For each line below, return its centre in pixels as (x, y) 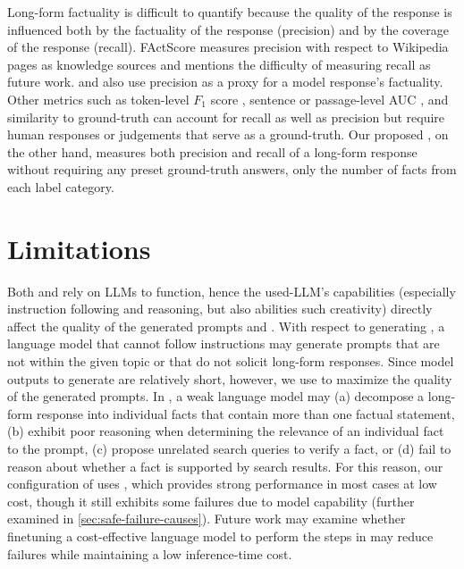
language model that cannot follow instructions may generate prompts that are (224, 343)
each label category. (61, 186)
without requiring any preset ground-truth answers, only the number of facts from (232, 169)
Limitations (79, 248)
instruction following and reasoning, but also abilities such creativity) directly (220, 309)
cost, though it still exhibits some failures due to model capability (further (211, 501)
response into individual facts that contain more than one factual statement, (246, 413)
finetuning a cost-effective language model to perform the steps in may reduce (220, 536)
